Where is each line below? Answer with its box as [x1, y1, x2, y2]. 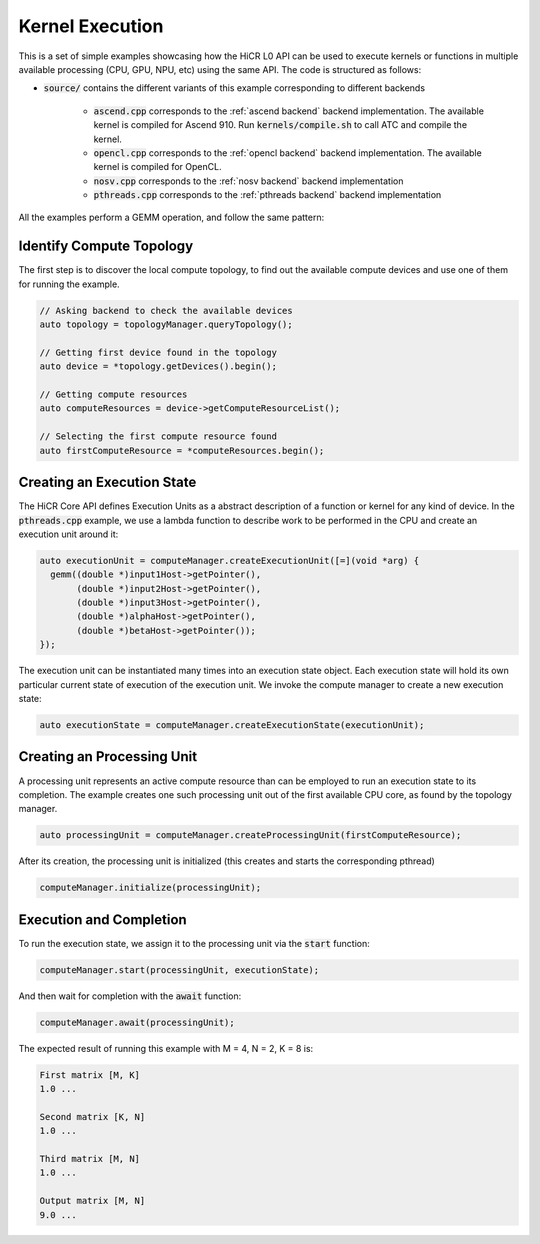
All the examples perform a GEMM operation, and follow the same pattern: [18, 211, 325, 224]
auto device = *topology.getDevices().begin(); [39, 361, 277, 372]
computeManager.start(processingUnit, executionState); [39, 964, 320, 975]
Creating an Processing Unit [18, 748, 198, 765]
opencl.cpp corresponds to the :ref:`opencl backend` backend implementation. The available [93, 146, 482, 159]
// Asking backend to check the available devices [39, 305, 294, 316]
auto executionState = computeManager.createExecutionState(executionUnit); [39, 720, 425, 730]
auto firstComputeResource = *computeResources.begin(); [39, 445, 325, 456]
